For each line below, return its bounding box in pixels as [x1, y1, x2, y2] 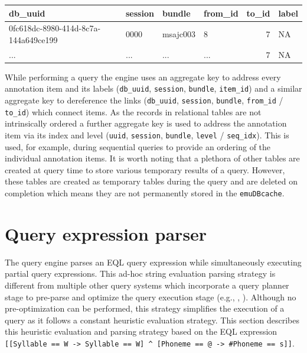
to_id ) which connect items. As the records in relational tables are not [5, 105, 262, 118]
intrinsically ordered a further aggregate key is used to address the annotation [5, 117, 287, 129]
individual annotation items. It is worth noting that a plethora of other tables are [5, 152, 300, 164]
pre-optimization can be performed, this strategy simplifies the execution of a [5, 302, 285, 315]
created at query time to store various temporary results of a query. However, [5, 163, 285, 176]
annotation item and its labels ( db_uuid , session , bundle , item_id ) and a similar [5, 82, 302, 95]
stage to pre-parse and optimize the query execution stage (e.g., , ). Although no [5, 290, 296, 303]
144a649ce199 [9, 33, 58, 46]
